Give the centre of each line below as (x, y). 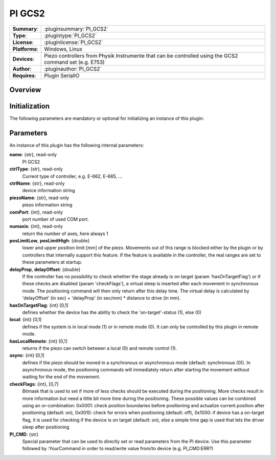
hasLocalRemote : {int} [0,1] (38, 341)
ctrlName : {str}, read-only (37, 183)
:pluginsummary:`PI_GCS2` (76, 29)
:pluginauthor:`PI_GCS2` (73, 69)
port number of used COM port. (56, 219)
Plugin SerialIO (62, 75)
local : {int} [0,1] (26, 320)
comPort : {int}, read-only (36, 212)
